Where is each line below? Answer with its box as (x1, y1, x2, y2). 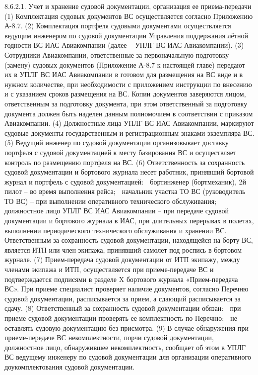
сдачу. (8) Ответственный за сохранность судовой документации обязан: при (4, 303, 241, 313)
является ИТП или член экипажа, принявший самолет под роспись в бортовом (4, 244, 242, 255)
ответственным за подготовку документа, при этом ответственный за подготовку (4, 98, 248, 108)
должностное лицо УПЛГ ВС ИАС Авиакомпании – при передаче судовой (4, 205, 229, 216)
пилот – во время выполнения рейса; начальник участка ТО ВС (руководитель (4, 186, 246, 196)
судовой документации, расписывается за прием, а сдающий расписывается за (4, 293, 241, 303)
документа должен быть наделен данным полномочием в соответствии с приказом (4, 108, 253, 118)
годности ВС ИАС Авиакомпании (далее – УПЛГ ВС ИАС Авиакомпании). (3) (4, 40, 244, 50)
